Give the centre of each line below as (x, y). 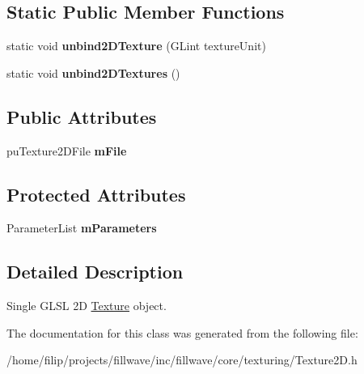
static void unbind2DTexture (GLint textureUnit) (136, 46)
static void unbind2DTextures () (93, 72)
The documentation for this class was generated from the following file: (182, 332)
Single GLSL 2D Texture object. (87, 306)
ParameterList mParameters (82, 228)
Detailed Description (95, 272)
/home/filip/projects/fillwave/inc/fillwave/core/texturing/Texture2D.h (182, 360)
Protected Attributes (96, 194)
